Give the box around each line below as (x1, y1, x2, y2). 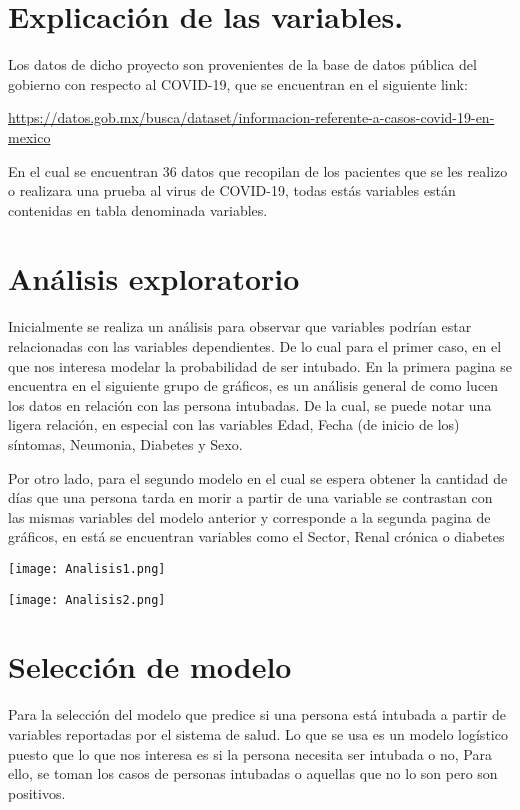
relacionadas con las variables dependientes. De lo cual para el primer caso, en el (8, 336, 502, 356)
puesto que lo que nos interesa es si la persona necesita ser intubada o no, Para (8, 743, 492, 764)
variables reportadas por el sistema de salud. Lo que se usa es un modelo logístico (8, 723, 508, 744)
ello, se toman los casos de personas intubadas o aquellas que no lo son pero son (8, 763, 498, 784)
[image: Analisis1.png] (8, 561, 166, 576)
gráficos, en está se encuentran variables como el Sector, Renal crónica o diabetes (8, 526, 505, 547)
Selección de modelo (8, 646, 292, 687)
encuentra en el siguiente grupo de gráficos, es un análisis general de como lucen (8, 375, 499, 396)
